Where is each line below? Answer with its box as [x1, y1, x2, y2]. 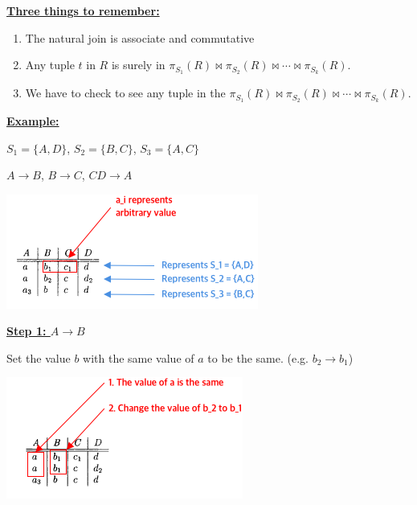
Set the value [6, 349, 71, 366]
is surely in [111, 56, 166, 73]
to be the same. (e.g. [207, 349, 309, 366]
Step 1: [6, 322, 47, 339]
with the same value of [83, 349, 194, 366]
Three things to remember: [6, 2, 160, 18]
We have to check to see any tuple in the [25, 84, 226, 101]
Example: [6, 112, 59, 129]
